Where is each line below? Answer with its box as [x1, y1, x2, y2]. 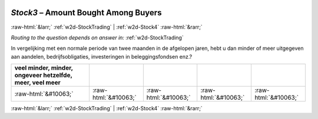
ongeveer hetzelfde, [14, 71, 73, 79]
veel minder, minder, [14, 64, 73, 72]
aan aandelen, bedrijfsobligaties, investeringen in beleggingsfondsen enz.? [11, 53, 193, 60]
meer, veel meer [14, 79, 61, 87]
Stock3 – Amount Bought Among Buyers [11, 8, 162, 18]
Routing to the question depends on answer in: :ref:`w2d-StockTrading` [11, 34, 184, 41]
